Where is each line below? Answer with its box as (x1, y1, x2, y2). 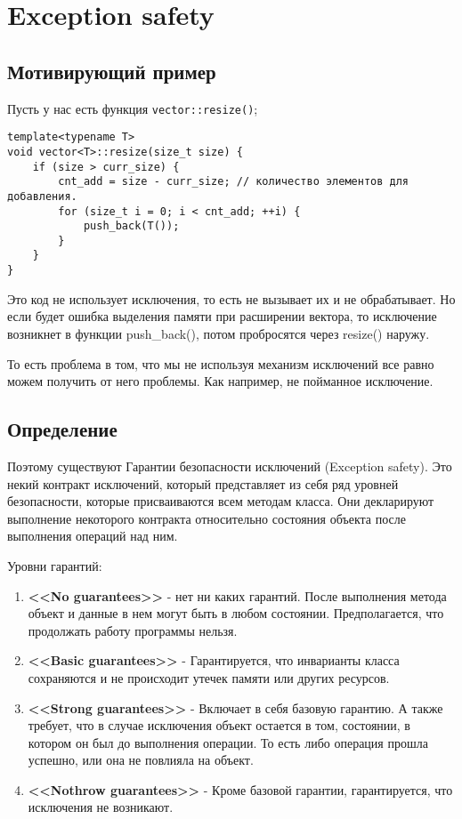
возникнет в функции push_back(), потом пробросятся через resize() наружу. (7, 324, 430, 342)
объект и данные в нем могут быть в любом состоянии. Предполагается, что (28, 604, 444, 622)
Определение (7, 415, 118, 443)
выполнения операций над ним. (7, 526, 178, 545)
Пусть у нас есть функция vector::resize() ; (7, 99, 258, 117)
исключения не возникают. (28, 798, 174, 816)
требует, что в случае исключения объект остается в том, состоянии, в (28, 716, 410, 735)
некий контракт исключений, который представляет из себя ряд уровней (7, 474, 399, 493)
